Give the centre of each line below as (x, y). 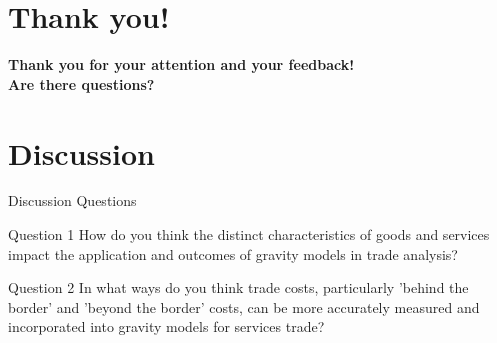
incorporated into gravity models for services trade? (166, 326)
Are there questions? (81, 83)
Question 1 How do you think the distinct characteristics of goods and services (249, 234)
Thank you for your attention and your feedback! (181, 64)
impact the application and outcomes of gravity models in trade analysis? (233, 253)
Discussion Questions (72, 200)
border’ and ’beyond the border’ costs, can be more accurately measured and (244, 306)
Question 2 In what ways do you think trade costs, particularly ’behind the (238, 287)
